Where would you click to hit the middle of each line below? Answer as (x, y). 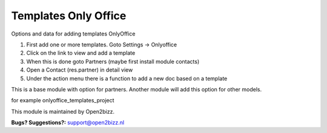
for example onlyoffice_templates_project (63, 101)
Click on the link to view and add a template (81, 53)
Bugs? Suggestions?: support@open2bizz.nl (68, 123)
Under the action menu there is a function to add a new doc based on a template (127, 78)
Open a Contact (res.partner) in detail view (80, 70)
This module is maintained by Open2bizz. (63, 111)
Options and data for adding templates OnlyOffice (73, 34)
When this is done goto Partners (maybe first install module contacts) (113, 61)
